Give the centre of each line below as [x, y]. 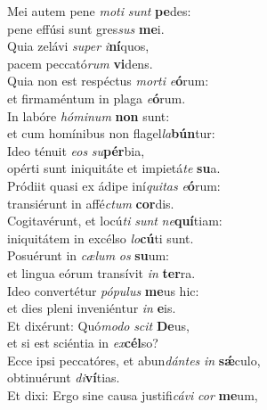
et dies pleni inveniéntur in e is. [92, 308]
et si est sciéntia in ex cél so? [83, 343]
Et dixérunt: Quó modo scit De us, [98, 325]
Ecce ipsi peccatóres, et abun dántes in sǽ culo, [134, 360]
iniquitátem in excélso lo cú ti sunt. [101, 238]
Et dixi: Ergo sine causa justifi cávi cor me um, [133, 395]
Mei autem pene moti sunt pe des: [99, 11]
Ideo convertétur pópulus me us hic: [103, 290]
